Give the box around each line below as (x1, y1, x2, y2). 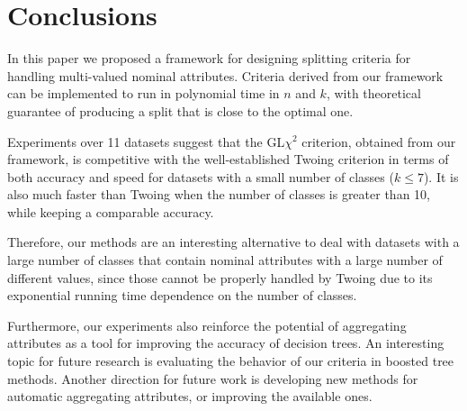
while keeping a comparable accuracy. (7, 202, 214, 221)
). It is (423, 167, 459, 186)
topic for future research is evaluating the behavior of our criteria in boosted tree (7, 352, 454, 370)
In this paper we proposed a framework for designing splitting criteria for (7, 49, 411, 68)
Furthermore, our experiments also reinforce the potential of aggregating (7, 315, 407, 334)
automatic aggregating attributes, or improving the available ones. (7, 387, 373, 406)
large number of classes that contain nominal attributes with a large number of (7, 251, 443, 269)
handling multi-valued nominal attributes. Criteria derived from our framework (7, 66, 444, 85)
